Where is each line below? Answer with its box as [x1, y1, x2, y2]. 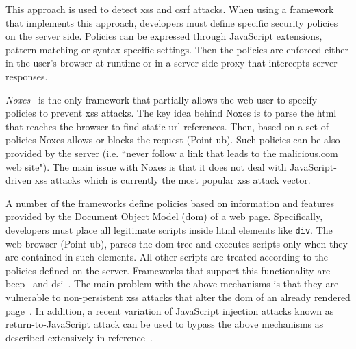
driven [5, 173, 32, 187]
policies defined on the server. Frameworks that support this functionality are [5, 263, 331, 277]
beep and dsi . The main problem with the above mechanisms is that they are [5, 276, 339, 291]
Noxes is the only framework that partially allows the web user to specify [5, 92, 318, 106]
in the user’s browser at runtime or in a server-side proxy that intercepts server [5, 56, 338, 70]
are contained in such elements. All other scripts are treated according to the [5, 250, 329, 264]
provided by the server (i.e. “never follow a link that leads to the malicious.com [5, 145, 338, 160]
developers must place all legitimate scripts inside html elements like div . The [5, 222, 333, 237]
